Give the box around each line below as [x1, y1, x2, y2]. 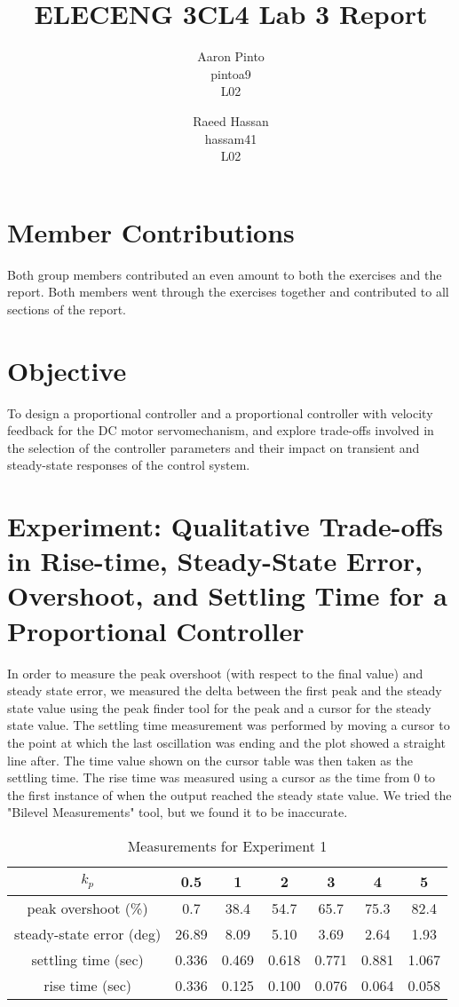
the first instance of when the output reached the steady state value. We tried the [7, 785, 452, 804]
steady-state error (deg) [14, 923, 162, 944]
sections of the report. [7, 299, 127, 318]
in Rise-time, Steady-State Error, [7, 543, 423, 579]
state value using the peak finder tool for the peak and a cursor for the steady [7, 698, 431, 717]
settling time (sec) [31, 948, 144, 970]
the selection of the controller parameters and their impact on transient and [7, 438, 420, 456]
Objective [7, 352, 127, 388]
